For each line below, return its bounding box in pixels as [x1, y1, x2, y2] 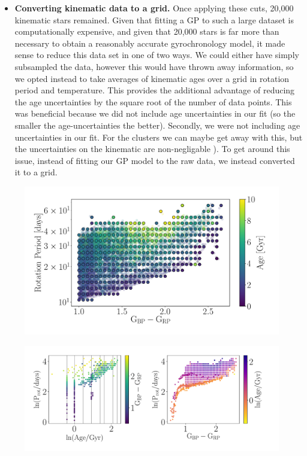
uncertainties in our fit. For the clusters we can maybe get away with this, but [14, 130, 303, 143]
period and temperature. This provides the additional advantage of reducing [14, 84, 295, 96]
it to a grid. [14, 166, 58, 178]
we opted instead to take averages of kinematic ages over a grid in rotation [14, 72, 290, 84]
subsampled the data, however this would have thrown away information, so [14, 60, 294, 72]
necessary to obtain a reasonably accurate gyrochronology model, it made [14, 37, 285, 49]
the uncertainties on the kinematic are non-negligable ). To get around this [14, 142, 290, 155]
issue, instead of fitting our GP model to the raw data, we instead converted [14, 154, 295, 166]
